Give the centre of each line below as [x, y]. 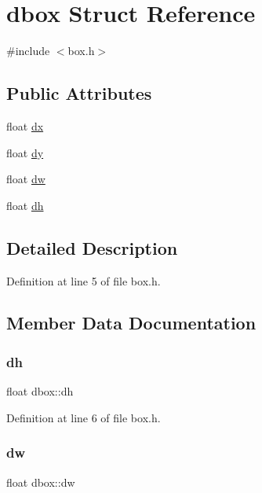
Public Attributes [79, 93]
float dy [25, 152]
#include [28, 51]
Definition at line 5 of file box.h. [84, 280]
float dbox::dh [40, 391]
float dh [25, 205]
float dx [25, 125]
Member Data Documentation [131, 323]
